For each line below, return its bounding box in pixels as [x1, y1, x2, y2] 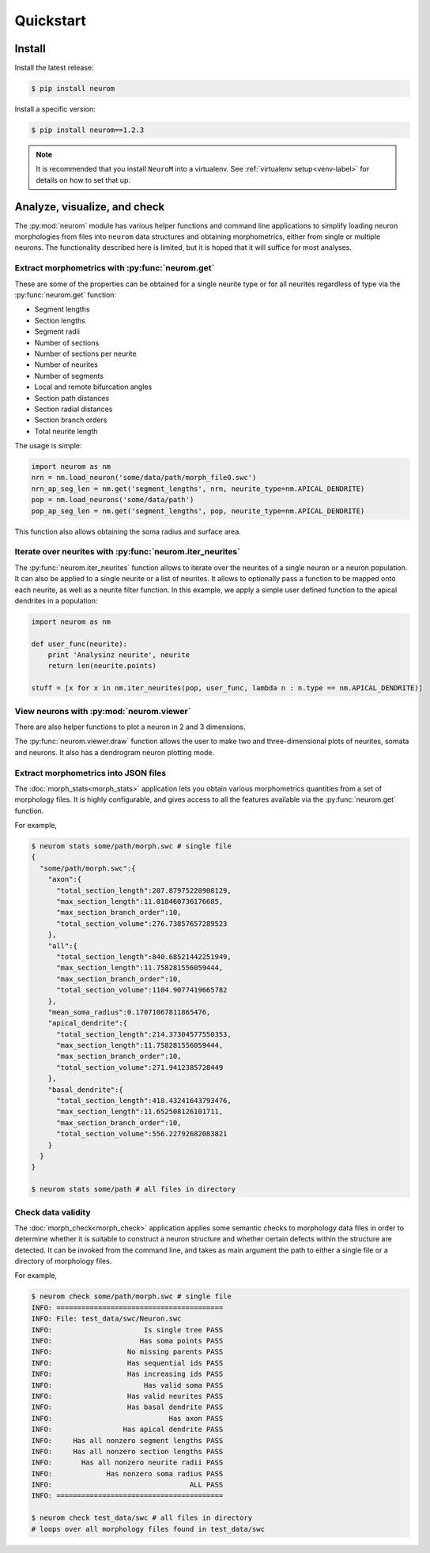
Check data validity [14, 1207, 91, 1218]
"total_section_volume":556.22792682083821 [56, 1129, 228, 1139]
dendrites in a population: [14, 595, 98, 605]
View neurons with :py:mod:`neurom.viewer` [14, 705, 191, 716]
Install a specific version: [14, 104, 96, 114]
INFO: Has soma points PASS [31, 1336, 224, 1346]
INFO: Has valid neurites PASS [31, 1392, 224, 1400]
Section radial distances [34, 404, 113, 414]
